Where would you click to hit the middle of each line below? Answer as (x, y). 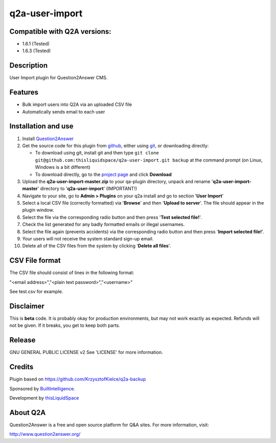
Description (29, 66)
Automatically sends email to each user (64, 112)
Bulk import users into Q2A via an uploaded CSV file (77, 104)
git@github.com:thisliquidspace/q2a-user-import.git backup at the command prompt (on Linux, (149, 160)
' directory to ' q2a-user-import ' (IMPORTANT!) (87, 189)
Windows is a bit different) (63, 167)
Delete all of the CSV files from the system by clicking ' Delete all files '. (97, 246)
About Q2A (28, 413)
